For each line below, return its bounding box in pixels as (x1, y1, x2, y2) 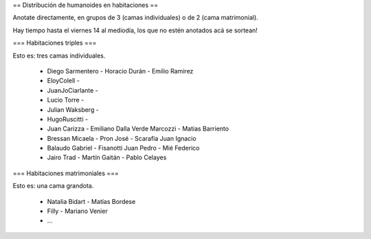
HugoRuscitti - (47, 115, 89, 123)
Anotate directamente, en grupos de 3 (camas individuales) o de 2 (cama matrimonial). (12, 14, 259, 22)
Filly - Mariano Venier (47, 207, 108, 216)
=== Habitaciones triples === (12, 38, 97, 47)
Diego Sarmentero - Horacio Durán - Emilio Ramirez (47, 67, 194, 75)
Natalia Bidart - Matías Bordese (47, 197, 136, 205)
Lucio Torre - (47, 96, 85, 104)
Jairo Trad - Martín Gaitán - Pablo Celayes (47, 153, 167, 161)
